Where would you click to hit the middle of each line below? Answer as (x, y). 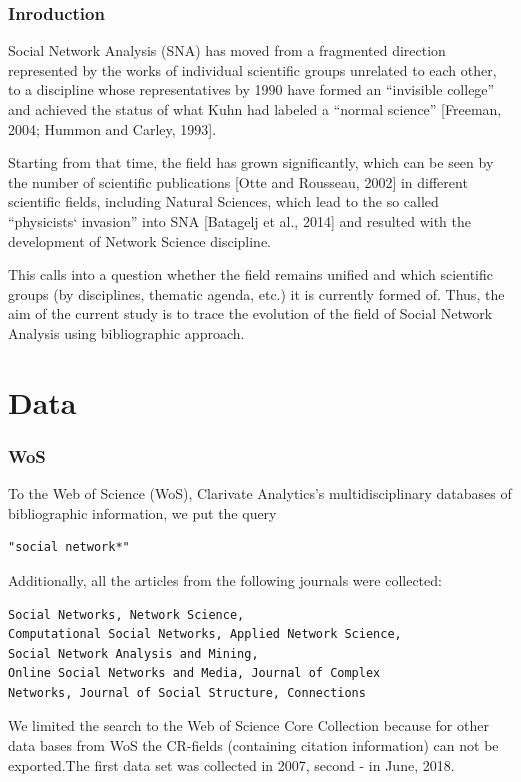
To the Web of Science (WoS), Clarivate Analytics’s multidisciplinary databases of (260, 493)
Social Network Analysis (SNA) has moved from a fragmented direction (227, 50)
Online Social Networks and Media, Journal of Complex (194, 673)
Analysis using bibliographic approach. (126, 332)
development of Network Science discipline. (139, 240)
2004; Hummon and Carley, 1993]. (112, 128)
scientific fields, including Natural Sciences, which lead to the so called (223, 201)
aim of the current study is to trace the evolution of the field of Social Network (250, 313)
